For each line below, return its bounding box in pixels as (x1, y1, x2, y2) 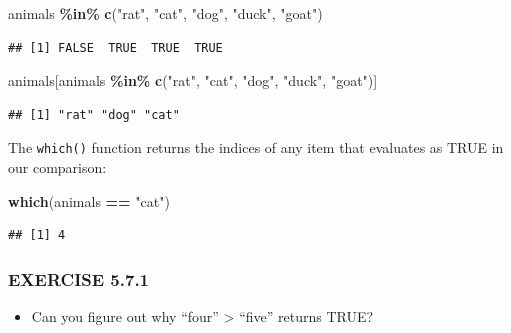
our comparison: (8, 157, 107, 178)
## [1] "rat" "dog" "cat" (8, 107, 180, 122)
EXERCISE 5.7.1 (8, 266, 150, 291)
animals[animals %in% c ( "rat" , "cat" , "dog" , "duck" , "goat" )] (8, 70, 378, 91)
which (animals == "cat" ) (8, 190, 170, 211)
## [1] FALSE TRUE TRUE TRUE (8, 40, 223, 55)
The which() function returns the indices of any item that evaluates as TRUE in (8, 137, 504, 158)
